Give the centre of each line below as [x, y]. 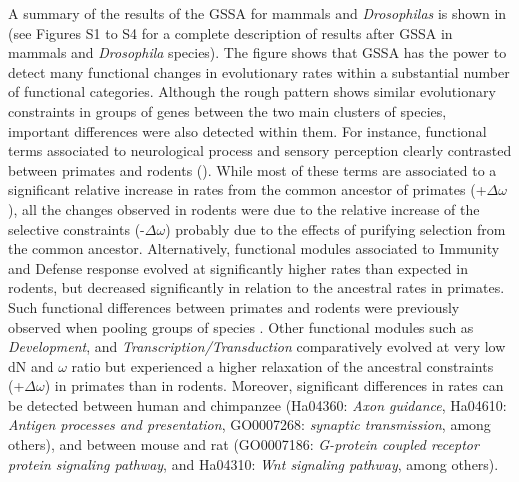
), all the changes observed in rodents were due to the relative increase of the [244, 208]
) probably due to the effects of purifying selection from [335, 228]
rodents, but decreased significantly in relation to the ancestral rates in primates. [256, 287]
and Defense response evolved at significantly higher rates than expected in [238, 267]
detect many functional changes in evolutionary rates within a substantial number [259, 71]
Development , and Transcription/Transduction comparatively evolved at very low [257, 346]
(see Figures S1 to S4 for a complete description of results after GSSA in [230, 32]
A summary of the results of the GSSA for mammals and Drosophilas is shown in [257, 13]
